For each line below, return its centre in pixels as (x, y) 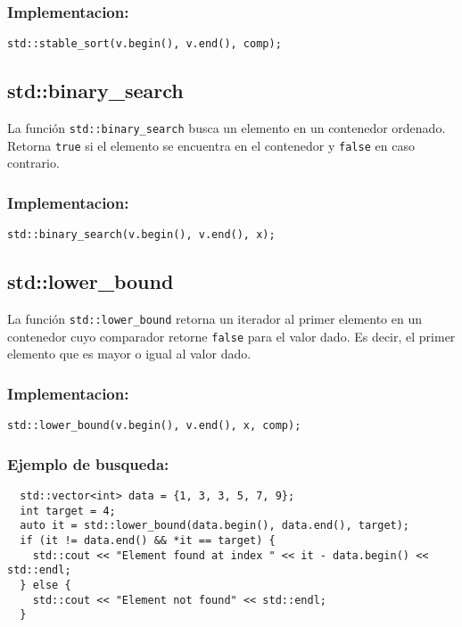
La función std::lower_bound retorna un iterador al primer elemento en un (215, 319)
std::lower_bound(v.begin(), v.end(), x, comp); (154, 426)
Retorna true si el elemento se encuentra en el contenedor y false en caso (211, 145)
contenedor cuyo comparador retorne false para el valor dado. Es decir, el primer (231, 336)
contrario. (33, 163)
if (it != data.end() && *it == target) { (148, 541)
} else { (45, 585)
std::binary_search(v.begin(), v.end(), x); (141, 235)
